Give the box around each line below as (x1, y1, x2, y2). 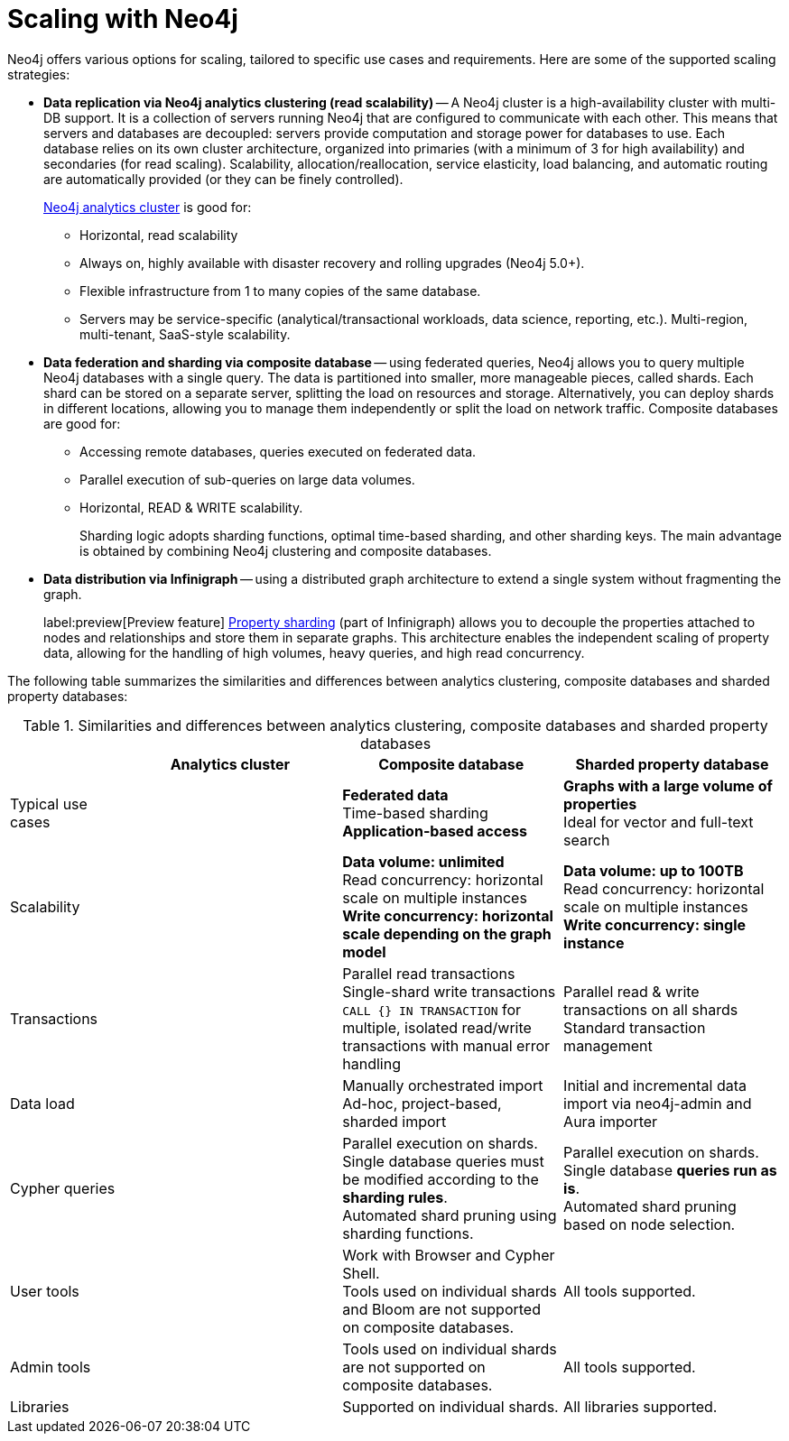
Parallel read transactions (342, 964, 515, 983)
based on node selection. (563, 1215, 736, 1233)
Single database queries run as (563, 1160, 777, 1179)
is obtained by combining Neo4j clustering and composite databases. (79, 542, 492, 559)
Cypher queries (10, 1178, 116, 1197)
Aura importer (563, 1112, 658, 1131)
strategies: (7, 66, 70, 82)
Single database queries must (342, 1151, 544, 1170)
